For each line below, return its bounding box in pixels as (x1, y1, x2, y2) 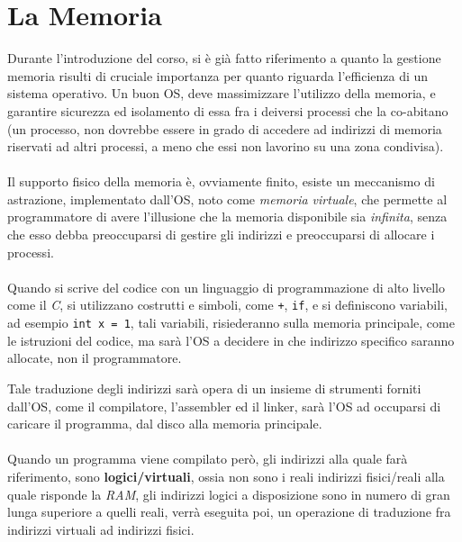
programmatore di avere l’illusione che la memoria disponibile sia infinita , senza (7, 207, 448, 226)
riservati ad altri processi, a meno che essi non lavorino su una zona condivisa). (7, 137, 444, 156)
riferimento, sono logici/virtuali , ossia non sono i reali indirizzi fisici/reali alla (7, 466, 445, 485)
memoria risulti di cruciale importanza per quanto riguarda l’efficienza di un (7, 66, 429, 85)
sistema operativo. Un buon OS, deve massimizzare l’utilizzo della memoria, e (7, 84, 436, 103)
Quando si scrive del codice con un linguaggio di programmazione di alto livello (7, 277, 446, 296)
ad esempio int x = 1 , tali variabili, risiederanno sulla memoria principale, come (7, 313, 455, 332)
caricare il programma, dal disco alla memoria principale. (7, 414, 322, 433)
